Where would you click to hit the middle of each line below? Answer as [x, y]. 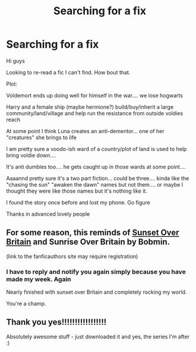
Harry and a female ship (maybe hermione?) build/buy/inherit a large [90, 107]
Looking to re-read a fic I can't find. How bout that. [68, 72]
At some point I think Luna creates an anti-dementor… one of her [85, 131]
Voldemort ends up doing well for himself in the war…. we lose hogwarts [94, 95]
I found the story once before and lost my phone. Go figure [78, 202]
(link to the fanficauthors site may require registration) [72, 256]
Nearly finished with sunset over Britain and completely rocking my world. [97, 292]
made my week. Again [39, 279]
